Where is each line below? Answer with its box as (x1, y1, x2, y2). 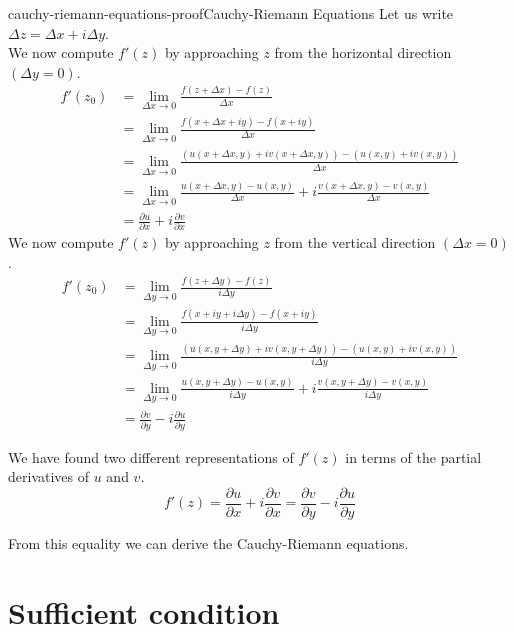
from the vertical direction (274, 232, 436, 253)
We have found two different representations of (8, 446, 294, 467)
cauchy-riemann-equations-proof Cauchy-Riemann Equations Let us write (8, 3, 454, 23)
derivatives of (8, 466, 90, 487)
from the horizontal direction (274, 42, 452, 63)
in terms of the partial (345, 446, 482, 467)
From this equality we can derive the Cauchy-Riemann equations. (8, 533, 409, 554)
